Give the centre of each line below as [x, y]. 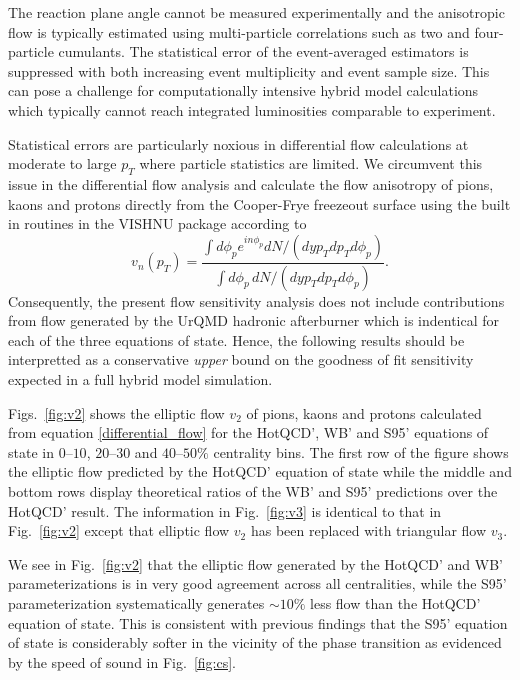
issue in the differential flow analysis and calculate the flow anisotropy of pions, [251, 183]
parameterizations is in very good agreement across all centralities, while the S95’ [257, 583]
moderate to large [62, 163]
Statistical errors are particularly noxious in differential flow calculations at [238, 143]
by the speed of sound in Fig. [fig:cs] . [122, 661]
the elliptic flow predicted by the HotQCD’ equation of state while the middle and [260, 471]
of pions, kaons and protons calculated [364, 412]
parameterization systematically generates [136, 602]
